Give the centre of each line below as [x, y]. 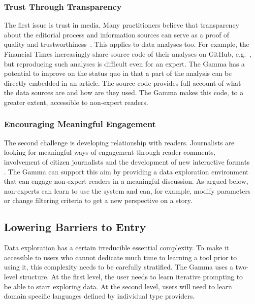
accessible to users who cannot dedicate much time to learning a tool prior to [120, 257]
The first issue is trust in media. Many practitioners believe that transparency [122, 25]
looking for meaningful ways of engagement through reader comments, [110, 152]
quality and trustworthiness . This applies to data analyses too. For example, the [127, 44]
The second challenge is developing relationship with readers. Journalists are [119, 142]
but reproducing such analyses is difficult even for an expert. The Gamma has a [125, 63]
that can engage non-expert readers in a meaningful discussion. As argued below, [126, 181]
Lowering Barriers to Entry [75, 227]
